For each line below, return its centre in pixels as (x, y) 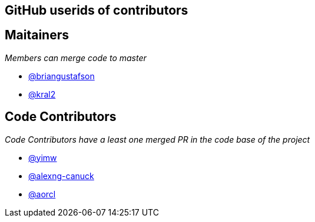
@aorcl (42, 194)
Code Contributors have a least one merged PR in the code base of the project (157, 139)
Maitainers (37, 35)
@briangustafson (62, 76)
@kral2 (42, 94)
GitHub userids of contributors (97, 10)
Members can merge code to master (76, 58)
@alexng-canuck (61, 176)
